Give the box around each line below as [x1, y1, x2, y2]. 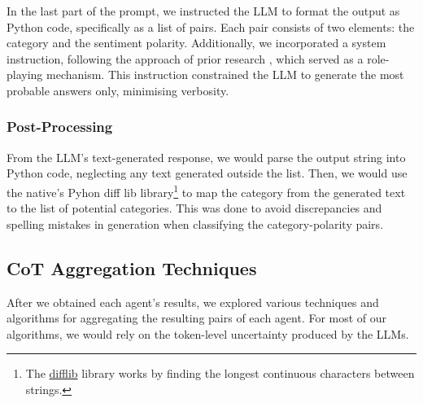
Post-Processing [7, 116, 113, 137]
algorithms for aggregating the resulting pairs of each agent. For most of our [7, 309, 387, 326]
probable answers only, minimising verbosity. [7, 81, 229, 99]
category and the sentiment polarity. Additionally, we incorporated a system [7, 34, 386, 51]
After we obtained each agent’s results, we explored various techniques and [7, 293, 379, 310]
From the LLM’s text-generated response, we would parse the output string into [7, 148, 406, 165]
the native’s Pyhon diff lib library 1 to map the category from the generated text [7, 181, 406, 200]
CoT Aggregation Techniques [7, 255, 257, 280]
